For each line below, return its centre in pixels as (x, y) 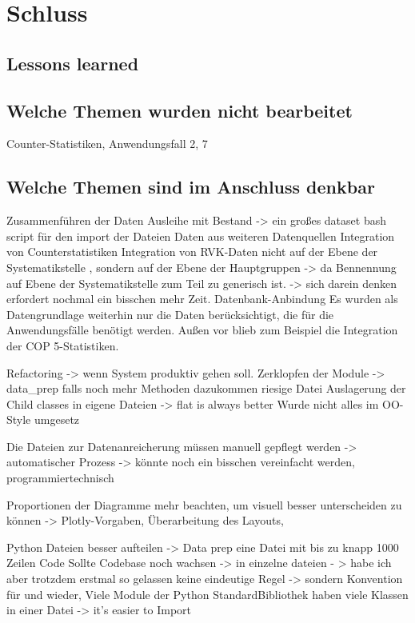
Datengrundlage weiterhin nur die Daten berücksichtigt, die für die (170, 314)
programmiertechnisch (60, 478)
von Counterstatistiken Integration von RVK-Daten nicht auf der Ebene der (192, 252)
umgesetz (57, 419)
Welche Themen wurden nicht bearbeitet (180, 110)
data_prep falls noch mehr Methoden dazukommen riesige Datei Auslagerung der (206, 388)
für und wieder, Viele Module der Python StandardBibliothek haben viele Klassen (207, 594)
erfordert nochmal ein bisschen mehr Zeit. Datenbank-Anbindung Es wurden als (202, 299)
